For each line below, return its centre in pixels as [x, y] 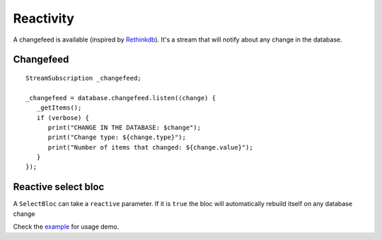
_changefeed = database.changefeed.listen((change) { [121, 98]
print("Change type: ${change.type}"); [117, 137]
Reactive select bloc [59, 187]
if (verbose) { [63, 118]
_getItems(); [59, 108]
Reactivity [44, 18]
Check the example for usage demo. [66, 227]
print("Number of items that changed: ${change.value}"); [151, 147]
